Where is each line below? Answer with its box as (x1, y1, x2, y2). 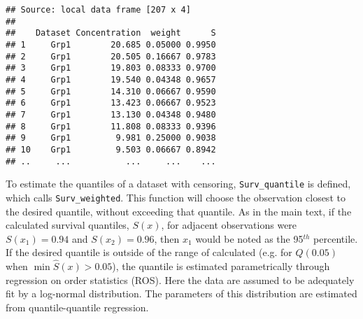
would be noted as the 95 (195, 231, 304, 246)
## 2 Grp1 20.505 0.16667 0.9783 (6, 51, 216, 62)
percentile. (313, 231, 358, 246)
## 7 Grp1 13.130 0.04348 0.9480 (6, 109, 216, 120)
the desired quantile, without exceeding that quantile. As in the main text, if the (6, 204, 352, 218)
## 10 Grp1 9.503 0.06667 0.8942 (6, 144, 216, 155)
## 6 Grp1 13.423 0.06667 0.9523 (6, 98, 216, 108)
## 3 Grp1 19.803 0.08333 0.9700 (6, 63, 216, 73)
